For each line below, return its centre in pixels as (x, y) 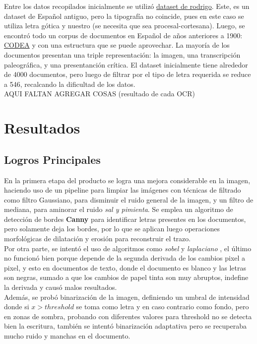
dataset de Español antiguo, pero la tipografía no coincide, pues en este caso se (124, 16)
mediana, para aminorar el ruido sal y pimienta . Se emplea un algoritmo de (119, 209)
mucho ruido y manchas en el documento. (67, 336)
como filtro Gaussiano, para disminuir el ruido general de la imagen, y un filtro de (129, 199)
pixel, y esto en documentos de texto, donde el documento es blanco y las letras (125, 267)
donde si (17, 307)
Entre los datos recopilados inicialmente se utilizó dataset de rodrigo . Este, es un (127, 6)
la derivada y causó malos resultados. (61, 287)
